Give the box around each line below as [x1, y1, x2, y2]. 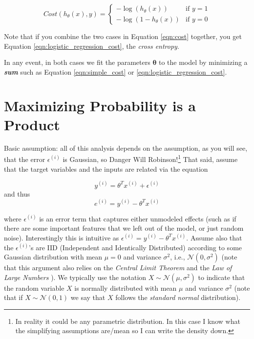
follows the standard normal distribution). [115, 292, 241, 302]
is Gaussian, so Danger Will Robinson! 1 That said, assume [63, 153, 238, 164]
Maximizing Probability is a [4, 95, 196, 115]
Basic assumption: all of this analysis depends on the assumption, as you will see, [4, 142, 248, 153]
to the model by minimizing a [158, 57, 248, 67]
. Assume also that [186, 232, 242, 242]
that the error [4, 154, 45, 164]
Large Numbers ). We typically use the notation [4, 272, 147, 282]
